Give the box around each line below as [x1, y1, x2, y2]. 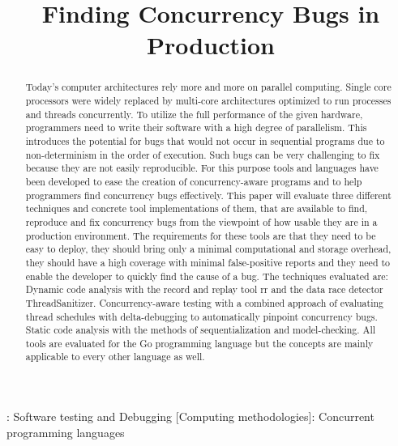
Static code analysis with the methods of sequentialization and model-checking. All [25, 323, 376, 337]
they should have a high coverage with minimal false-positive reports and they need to [25, 255, 391, 269]
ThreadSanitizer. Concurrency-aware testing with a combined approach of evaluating [25, 295, 384, 309]
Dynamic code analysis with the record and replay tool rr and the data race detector [25, 282, 383, 296]
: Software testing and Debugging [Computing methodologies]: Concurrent [6, 408, 374, 425]
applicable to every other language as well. [25, 350, 205, 363]
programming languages [6, 423, 125, 440]
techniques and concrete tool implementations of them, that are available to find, [25, 202, 368, 215]
